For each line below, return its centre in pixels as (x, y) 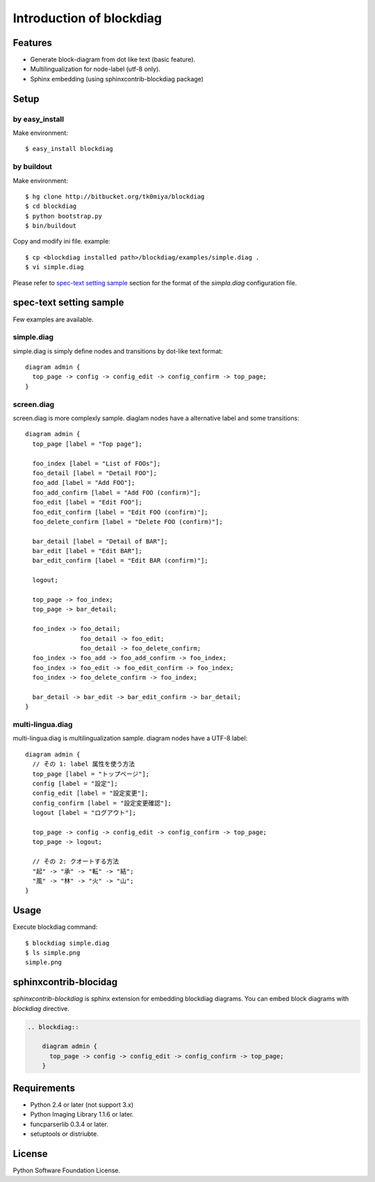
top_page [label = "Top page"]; (87, 444)
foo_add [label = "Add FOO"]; (84, 483)
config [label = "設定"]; (75, 784)
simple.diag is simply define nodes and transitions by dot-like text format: (118, 351)
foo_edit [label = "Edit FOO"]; (87, 502)
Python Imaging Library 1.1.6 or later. (82, 1115)
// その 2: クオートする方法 (76, 862)
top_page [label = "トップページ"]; (91, 774)
